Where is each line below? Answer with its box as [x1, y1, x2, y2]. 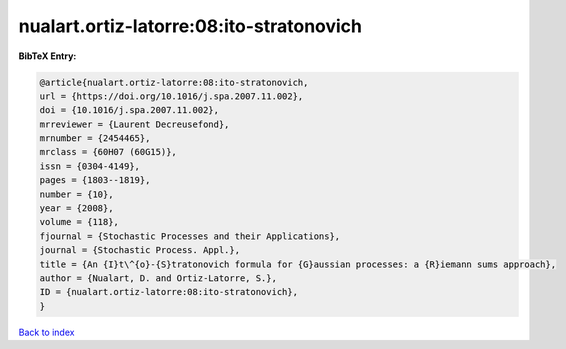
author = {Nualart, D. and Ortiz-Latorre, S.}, [39, 273, 277, 284]
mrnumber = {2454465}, [39, 133, 151, 144]
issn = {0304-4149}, [39, 160, 140, 172]
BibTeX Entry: [18, 50, 77, 62]
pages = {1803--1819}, [39, 175, 151, 186]
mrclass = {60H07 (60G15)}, [39, 146, 177, 158]
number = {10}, [39, 188, 114, 200]
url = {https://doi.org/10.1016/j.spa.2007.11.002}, [39, 90, 304, 102]
